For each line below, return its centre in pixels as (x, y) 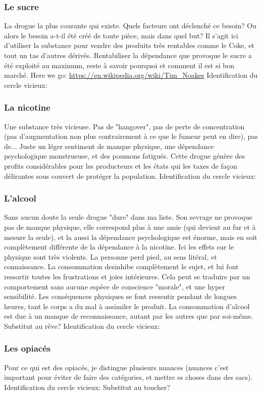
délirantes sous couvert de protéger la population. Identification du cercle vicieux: (130, 176)
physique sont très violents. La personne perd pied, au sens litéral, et (111, 256)
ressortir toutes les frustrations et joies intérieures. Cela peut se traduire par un (127, 276)
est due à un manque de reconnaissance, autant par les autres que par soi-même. (129, 316)
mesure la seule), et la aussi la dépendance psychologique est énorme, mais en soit (131, 237)
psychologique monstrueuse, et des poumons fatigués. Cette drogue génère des (125, 156)
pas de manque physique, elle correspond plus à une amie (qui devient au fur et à (130, 227)
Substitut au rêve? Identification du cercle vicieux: (82, 326)
